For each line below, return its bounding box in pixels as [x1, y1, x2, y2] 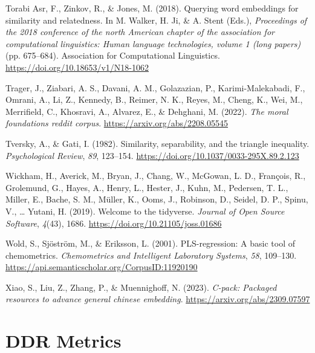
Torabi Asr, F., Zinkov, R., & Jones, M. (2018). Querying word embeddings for [5, 2, 299, 14]
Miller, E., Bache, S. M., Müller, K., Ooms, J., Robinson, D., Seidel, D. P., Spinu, [5, 193, 308, 206]
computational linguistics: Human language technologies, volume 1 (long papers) [5, 37, 301, 50]
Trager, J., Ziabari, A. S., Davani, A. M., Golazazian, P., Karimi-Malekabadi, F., [5, 81, 305, 94]
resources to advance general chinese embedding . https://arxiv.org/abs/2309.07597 [5, 293, 310, 305]
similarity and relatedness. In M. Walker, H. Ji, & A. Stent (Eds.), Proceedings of [5, 13, 307, 26]
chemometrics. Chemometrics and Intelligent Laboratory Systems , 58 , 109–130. [5, 248, 297, 261]
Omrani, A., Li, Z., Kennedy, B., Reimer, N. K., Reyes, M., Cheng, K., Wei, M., [5, 93, 303, 106]
